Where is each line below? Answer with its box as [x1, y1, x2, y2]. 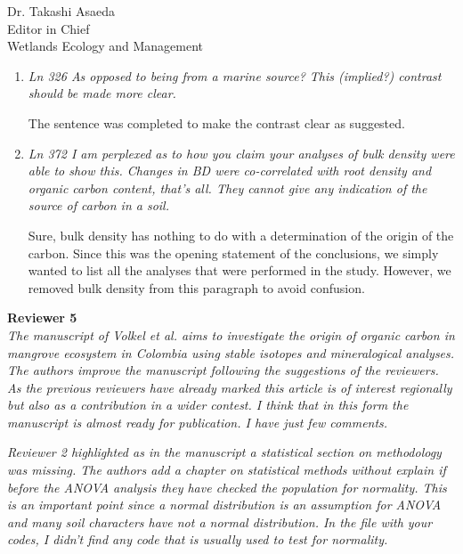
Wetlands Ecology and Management [7, 37, 204, 55]
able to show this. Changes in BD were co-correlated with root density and [28, 161, 432, 180]
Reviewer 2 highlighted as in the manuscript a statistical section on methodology [7, 443, 442, 461]
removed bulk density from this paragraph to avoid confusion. [28, 278, 365, 297]
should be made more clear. [28, 84, 176, 102]
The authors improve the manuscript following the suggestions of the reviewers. [7, 361, 439, 379]
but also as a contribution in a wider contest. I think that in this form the [7, 395, 409, 414]
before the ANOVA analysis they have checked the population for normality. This [7, 477, 447, 496]
